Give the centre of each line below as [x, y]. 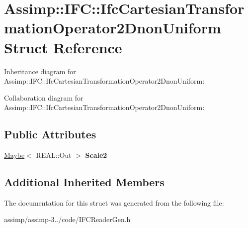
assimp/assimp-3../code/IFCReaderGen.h [67, 219]
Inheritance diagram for [40, 71]
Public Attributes [50, 134]
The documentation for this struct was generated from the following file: [114, 202]
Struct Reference [63, 47]
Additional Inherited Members [84, 182]
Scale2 [96, 155]
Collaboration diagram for [44, 97]
